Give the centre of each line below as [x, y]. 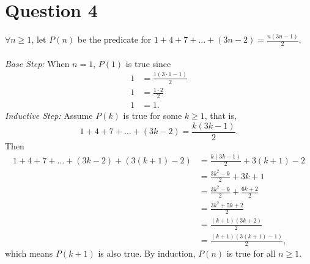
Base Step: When [37, 63]
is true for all [251, 253]
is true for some [153, 116]
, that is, [220, 116]
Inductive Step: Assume [49, 116]
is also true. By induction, [147, 253]
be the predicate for [114, 39]
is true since [148, 63]
